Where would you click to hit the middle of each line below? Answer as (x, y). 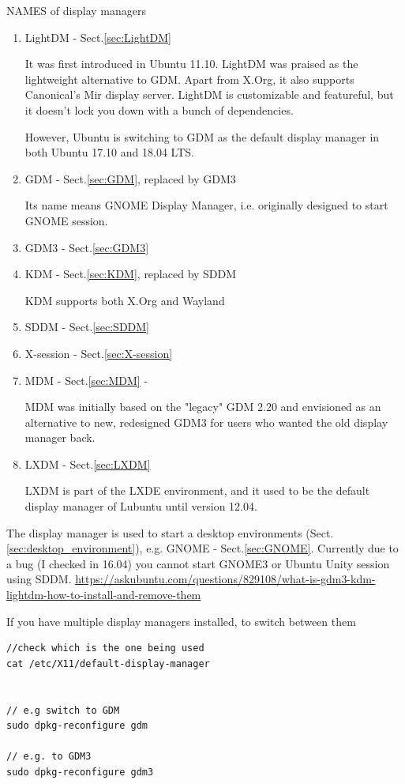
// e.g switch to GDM (63, 710)
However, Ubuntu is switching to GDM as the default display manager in (202, 136)
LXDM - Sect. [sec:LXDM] (88, 464)
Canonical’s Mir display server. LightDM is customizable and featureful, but (209, 94)
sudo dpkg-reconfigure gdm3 (80, 772)
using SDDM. (39, 579)
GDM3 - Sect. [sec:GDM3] (87, 247)
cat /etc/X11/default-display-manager (108, 663)
